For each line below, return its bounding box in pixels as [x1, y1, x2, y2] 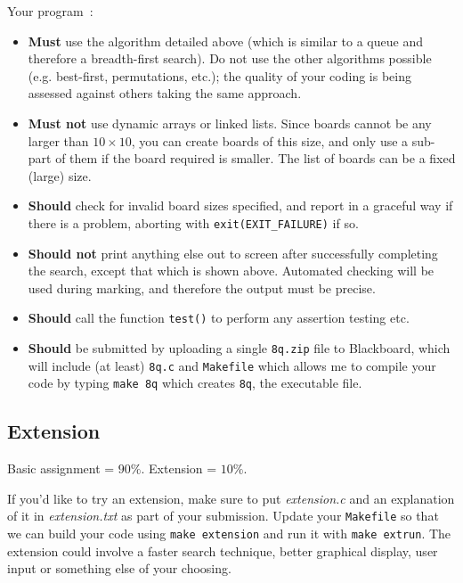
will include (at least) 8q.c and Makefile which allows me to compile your [28, 356, 436, 374]
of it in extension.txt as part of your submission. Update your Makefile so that [7, 506, 439, 525]
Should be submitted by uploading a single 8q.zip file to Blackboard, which [28, 339, 451, 357]
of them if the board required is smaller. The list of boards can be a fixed [55, 149, 456, 168]
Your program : [7, 2, 93, 20]
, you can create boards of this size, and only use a [131, 131, 409, 150]
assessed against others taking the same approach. [28, 84, 302, 103]
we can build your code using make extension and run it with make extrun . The [7, 524, 451, 543]
